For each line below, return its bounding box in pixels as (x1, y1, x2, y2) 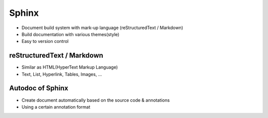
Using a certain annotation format (21, 104, 90, 110)
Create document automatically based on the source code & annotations (21, 97, 170, 103)
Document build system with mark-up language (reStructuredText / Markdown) (21, 25, 184, 31)
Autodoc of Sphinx (9, 84, 68, 92)
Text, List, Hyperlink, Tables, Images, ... (21, 71, 102, 77)
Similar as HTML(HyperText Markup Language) (21, 64, 118, 70)
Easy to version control (21, 39, 69, 44)
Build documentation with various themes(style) (21, 31, 120, 37)
